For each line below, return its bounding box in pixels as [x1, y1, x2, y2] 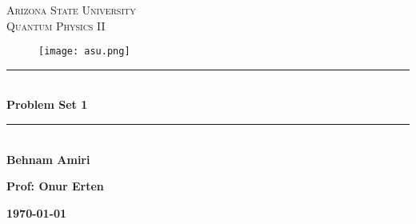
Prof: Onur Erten [6, 178, 104, 194]
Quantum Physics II [6, 17, 106, 34]
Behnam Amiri [6, 150, 90, 167]
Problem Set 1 [6, 96, 88, 113]
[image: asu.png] [38, 46, 130, 58]
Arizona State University [6, 2, 136, 18]
